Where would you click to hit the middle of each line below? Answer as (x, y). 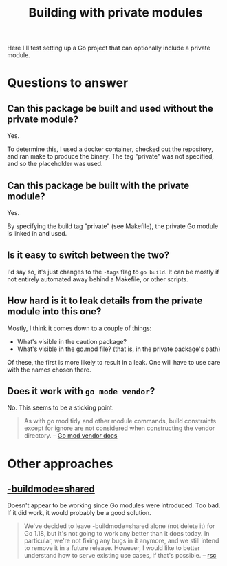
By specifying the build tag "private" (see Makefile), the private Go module (113, 226)
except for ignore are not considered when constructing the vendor (119, 428)
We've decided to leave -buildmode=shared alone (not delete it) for (119, 526)
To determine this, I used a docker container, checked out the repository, (110, 149)
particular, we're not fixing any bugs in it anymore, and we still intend (121, 541)
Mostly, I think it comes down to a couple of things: (79, 328)
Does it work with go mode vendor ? (81, 391)
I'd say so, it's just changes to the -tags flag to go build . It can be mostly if (113, 272)
